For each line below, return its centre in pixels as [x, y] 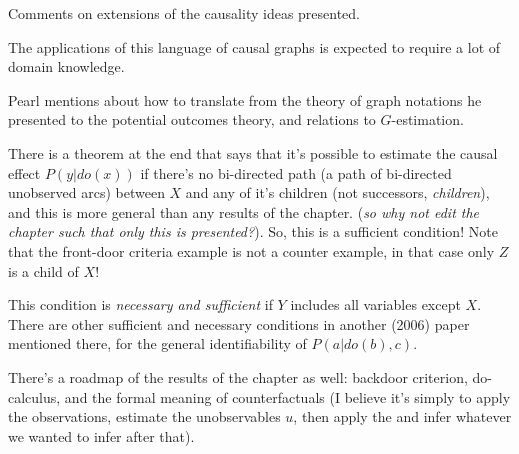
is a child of [43, 270]
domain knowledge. [66, 66]
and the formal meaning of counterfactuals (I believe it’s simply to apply [287, 396]
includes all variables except [375, 304]
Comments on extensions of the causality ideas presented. [184, 13]
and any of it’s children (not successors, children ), [337, 192]
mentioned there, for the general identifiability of [157, 343]
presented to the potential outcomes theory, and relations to [192, 119]
